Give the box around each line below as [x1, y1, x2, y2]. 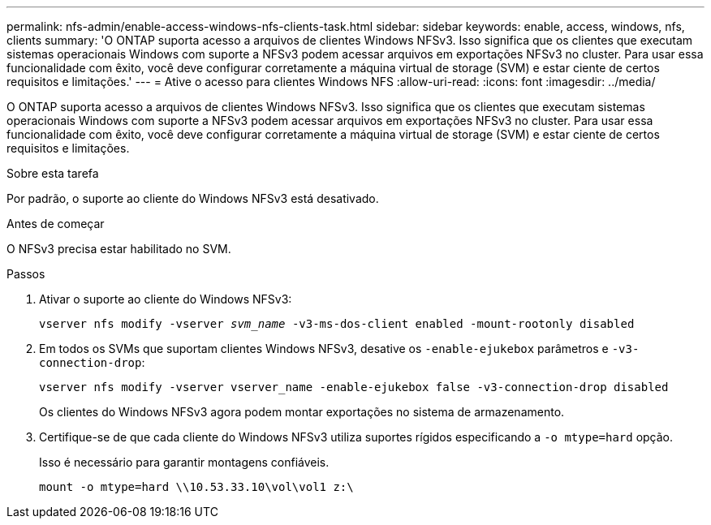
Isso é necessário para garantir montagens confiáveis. [39, 455, 330, 469]
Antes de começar [6, 217, 105, 230]
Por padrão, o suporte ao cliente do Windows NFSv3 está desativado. [6, 191, 379, 205]
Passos [6, 267, 45, 281]
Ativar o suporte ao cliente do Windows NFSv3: [39, 292, 292, 306]
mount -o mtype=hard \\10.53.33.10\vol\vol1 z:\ [39, 480, 354, 493]
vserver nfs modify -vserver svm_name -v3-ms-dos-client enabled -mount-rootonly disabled [39, 317, 635, 330]
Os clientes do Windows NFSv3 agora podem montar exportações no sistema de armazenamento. [39, 405, 565, 419]
